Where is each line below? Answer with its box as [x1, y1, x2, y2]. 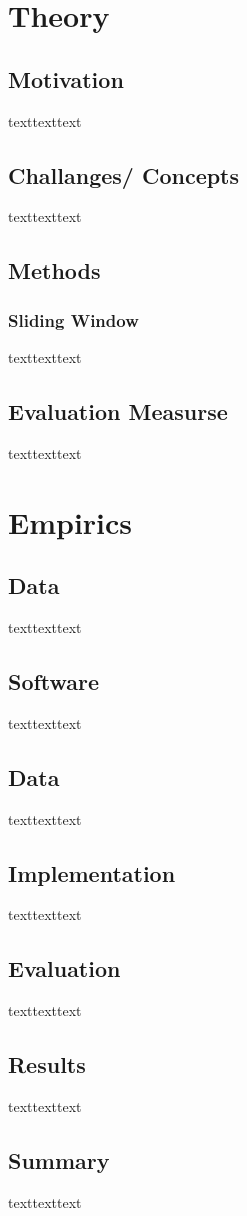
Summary [8, 1144, 110, 1175]
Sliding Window [8, 307, 139, 332]
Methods [8, 255, 101, 286]
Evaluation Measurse [8, 395, 228, 426]
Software [8, 665, 100, 696]
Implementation [8, 857, 176, 888]
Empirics [8, 501, 133, 542]
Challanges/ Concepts [8, 159, 240, 190]
